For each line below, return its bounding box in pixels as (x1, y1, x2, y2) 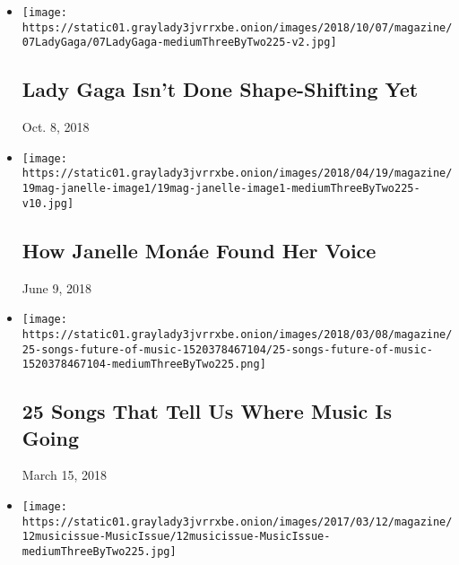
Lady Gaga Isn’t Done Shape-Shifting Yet (22, 75, 419, 103)
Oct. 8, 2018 (22, 117, 90, 136)
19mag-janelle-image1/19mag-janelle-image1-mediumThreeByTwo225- (22, 182, 420, 196)
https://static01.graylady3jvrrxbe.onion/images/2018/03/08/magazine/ (22, 327, 453, 341)
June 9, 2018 (22, 278, 91, 297)
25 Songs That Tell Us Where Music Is (22, 397, 392, 425)
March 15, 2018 (22, 465, 107, 484)
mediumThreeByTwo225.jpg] (22, 544, 177, 558)
